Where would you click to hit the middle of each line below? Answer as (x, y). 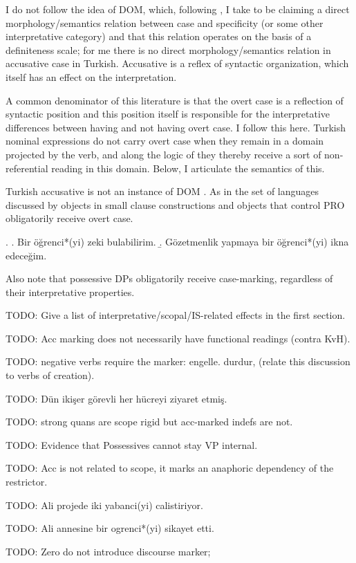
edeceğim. (26, 255)
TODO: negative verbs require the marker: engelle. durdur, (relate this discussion (178, 361)
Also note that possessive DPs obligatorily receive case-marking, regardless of (169, 278)
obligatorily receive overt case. (69, 218)
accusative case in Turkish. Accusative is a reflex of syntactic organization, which (177, 63)
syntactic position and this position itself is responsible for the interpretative (168, 114)
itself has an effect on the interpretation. (91, 76)
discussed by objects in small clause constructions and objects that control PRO (175, 204)
